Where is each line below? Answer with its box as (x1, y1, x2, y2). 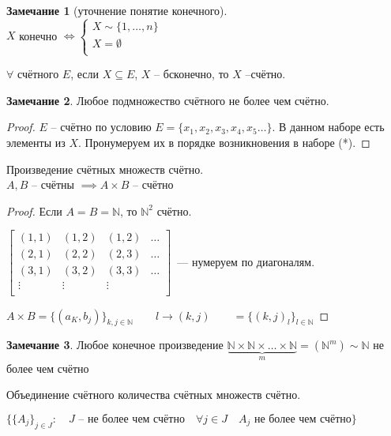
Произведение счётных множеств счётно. (6, 160, 204, 177)
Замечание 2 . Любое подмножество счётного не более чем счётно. (6, 92, 329, 108)
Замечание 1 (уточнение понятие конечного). (6, 2, 227, 18)
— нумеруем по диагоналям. (177, 253, 315, 269)
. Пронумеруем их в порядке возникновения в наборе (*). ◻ (78, 133, 370, 150)
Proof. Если (6, 202, 62, 219)
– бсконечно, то (154, 66, 229, 82)
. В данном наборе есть (272, 118, 385, 135)
